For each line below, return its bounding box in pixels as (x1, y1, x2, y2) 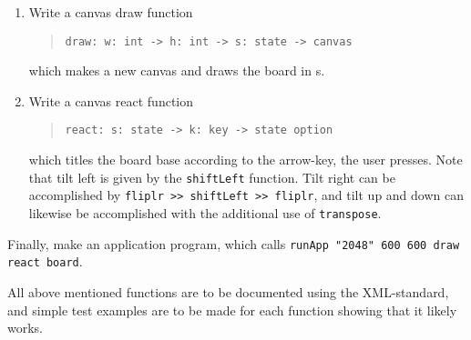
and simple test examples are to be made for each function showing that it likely (7, 300, 457, 319)
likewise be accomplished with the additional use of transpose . (28, 204, 382, 222)
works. (7, 318, 44, 337)
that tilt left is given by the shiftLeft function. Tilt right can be (28, 167, 395, 186)
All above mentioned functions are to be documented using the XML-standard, (7, 282, 449, 301)
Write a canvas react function (28, 91, 194, 110)
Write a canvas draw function (28, 3, 193, 21)
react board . (7, 252, 83, 271)
